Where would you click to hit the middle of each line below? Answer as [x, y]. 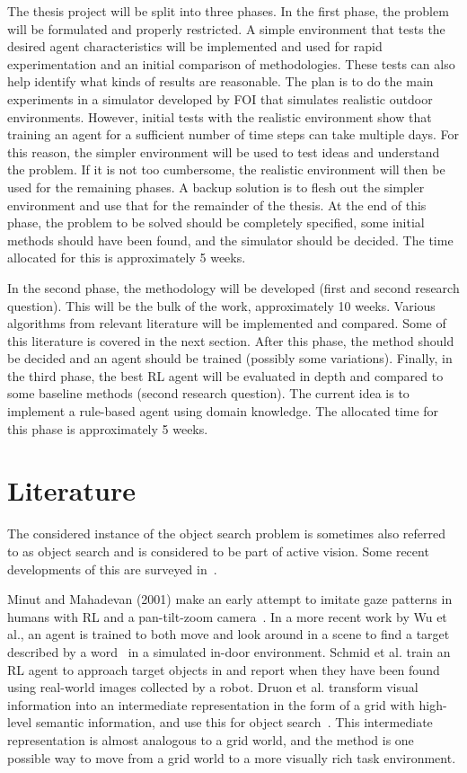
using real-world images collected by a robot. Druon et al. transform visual [213, 687]
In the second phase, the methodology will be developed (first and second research [233, 287]
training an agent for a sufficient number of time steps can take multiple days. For [233, 134]
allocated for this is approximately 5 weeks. [127, 258]
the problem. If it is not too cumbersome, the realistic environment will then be [226, 169]
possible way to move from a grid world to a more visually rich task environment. [232, 757]
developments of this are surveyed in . [112, 569]
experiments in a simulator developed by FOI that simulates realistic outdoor [220, 98]
